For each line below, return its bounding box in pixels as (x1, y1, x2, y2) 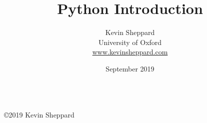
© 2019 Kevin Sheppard (4, 109, 74, 119)
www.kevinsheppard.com (92, 46, 168, 57)
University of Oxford (98, 36, 162, 47)
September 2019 (105, 63, 154, 73)
